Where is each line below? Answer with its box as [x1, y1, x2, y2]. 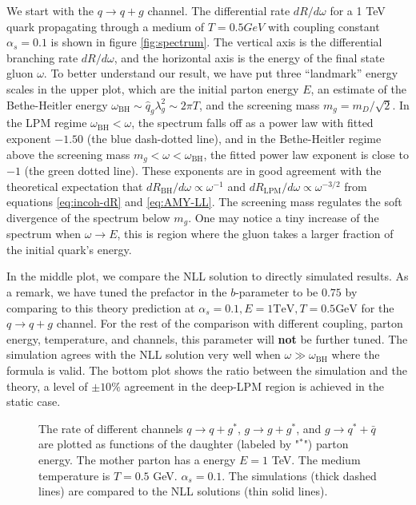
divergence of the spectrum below [6, 209, 170, 225]
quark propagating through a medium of [6, 18, 205, 34]
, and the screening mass [199, 96, 320, 113]
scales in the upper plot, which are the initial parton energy [6, 80, 299, 97]
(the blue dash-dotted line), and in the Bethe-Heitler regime [86, 129, 382, 146]
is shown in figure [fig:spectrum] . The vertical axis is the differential [50, 34, 382, 50]
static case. [6, 393, 61, 410]
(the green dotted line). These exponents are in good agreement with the [24, 162, 382, 178]
